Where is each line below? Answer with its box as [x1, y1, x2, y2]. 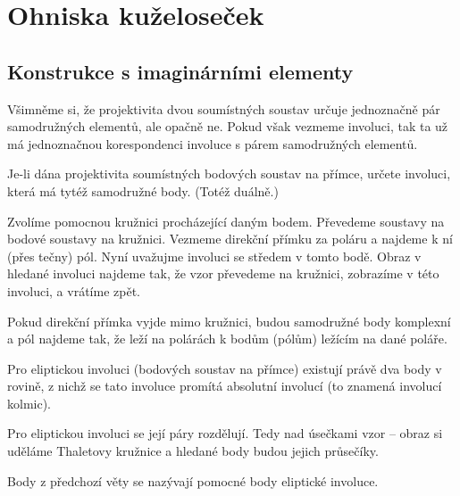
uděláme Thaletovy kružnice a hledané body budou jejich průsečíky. [7, 442, 379, 460]
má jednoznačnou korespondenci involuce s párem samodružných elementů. [7, 134, 418, 153]
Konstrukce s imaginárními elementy [7, 57, 354, 85]
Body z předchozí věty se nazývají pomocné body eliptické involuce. [7, 471, 379, 490]
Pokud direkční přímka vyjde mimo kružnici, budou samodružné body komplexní [7, 311, 451, 330]
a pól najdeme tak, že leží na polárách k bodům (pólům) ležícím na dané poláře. [7, 329, 447, 348]
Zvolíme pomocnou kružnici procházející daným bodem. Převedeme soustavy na [7, 211, 445, 230]
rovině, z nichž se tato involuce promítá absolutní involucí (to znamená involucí [7, 376, 442, 395]
